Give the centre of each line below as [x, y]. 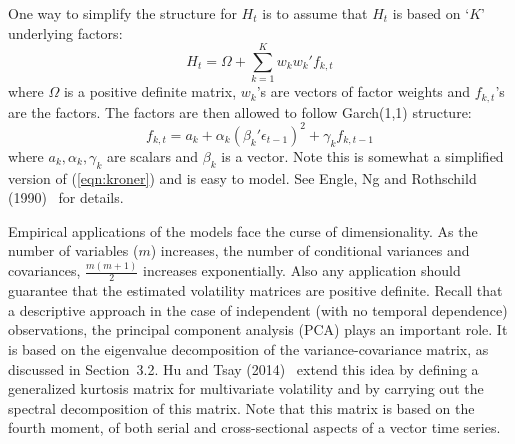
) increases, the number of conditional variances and [310, 250]
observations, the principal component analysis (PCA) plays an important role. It [258, 329]
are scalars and [152, 155]
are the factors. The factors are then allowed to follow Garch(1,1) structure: [240, 111]
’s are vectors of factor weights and [363, 91]
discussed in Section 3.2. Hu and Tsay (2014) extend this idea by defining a [243, 368]
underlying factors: [65, 32]
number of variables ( [73, 250]
